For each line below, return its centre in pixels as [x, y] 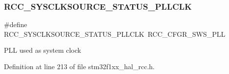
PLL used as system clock [42, 50]
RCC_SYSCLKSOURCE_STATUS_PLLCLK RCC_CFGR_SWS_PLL [115, 34]
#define [16, 24]
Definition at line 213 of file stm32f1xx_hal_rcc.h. [79, 66]
